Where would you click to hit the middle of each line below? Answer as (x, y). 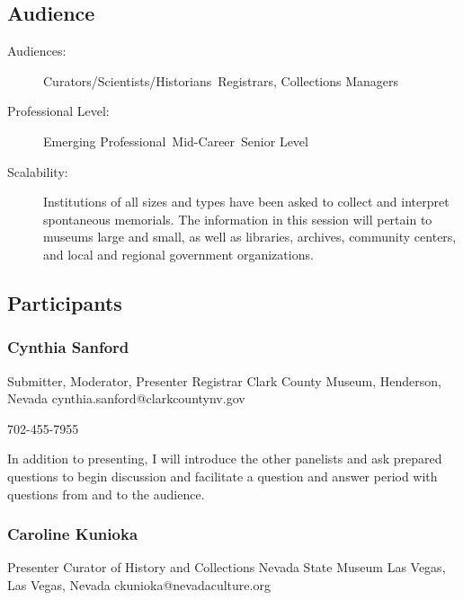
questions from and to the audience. (106, 494)
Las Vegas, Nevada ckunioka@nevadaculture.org (139, 584)
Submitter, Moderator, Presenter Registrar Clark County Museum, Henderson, (224, 380)
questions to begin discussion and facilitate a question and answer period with (223, 476)
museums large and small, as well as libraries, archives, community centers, (250, 237)
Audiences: (37, 51)
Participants (65, 302)
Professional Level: (58, 111)
